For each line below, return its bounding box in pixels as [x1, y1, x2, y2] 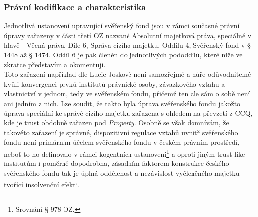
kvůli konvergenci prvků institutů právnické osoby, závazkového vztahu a [4, 78, 225, 89]
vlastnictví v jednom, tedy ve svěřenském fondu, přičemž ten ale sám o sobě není [4, 88, 250, 99]
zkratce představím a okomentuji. [4, 59, 106, 69]
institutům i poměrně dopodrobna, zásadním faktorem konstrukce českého [4, 158, 229, 168]
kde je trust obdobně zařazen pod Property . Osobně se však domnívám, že [4, 117, 229, 128]
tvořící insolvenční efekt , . [4, 178, 79, 190]
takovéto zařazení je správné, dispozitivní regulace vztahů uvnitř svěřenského [4, 127, 238, 137]
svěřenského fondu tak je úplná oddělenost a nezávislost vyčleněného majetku [4, 167, 240, 178]
